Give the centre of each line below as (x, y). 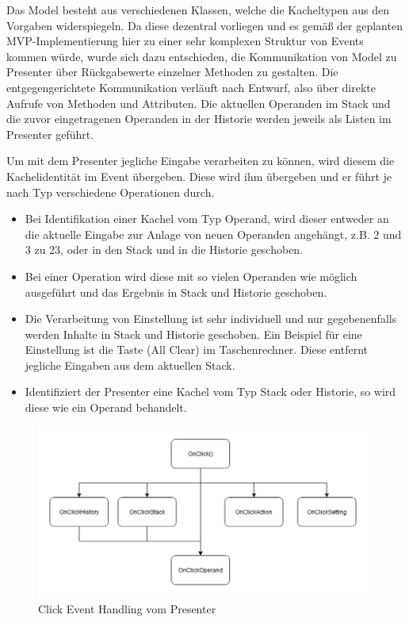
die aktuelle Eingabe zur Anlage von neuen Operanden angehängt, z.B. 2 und (213, 234)
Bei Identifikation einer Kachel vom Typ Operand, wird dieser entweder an (207, 219)
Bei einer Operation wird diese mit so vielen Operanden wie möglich (191, 276)
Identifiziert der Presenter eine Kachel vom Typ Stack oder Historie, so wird (210, 392)
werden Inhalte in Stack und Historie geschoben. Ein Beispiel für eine (193, 334)
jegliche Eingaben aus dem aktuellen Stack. (130, 365)
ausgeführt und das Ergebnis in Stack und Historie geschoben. (176, 292)
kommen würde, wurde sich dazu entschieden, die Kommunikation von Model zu (202, 56)
